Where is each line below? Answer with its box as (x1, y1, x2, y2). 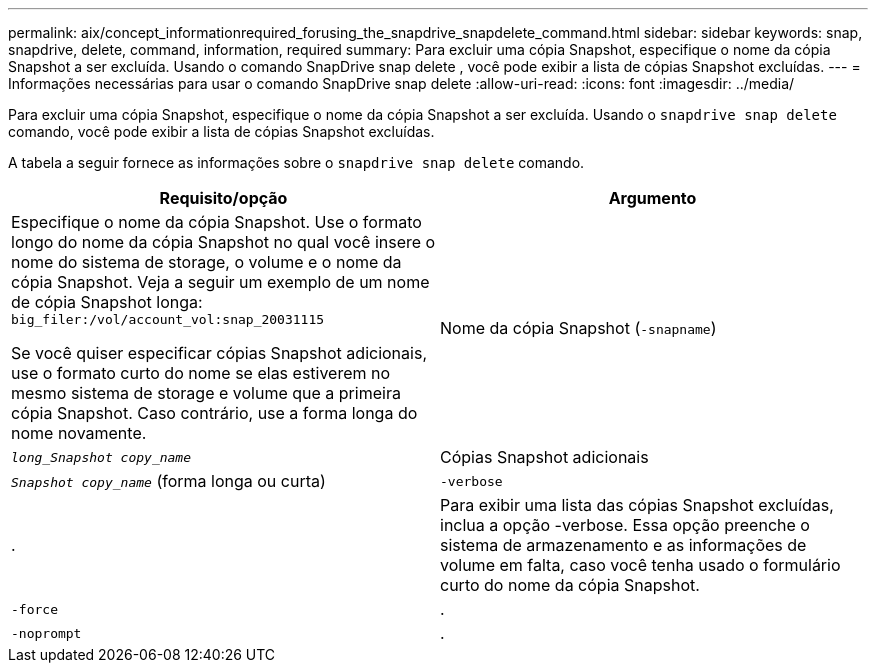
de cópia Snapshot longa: (11, 292, 203, 312)
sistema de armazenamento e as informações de (440, 535, 807, 555)
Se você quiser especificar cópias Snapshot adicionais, (11, 343, 427, 363)
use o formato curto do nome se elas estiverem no (11, 363, 391, 383)
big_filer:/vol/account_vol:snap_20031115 (11, 312, 325, 327)
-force (11, 601, 58, 617)
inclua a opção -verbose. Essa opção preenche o (440, 515, 810, 535)
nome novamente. (11, 423, 147, 443)
